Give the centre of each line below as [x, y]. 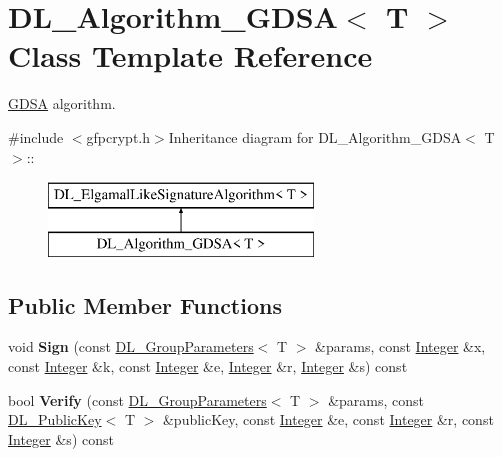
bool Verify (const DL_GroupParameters [137, 399]
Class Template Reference [190, 55]
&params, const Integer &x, [400, 346]
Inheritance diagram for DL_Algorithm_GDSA [315, 136]
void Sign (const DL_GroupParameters [131, 346]
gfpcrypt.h [118, 136]
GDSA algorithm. [62, 103]
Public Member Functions [145, 304]
